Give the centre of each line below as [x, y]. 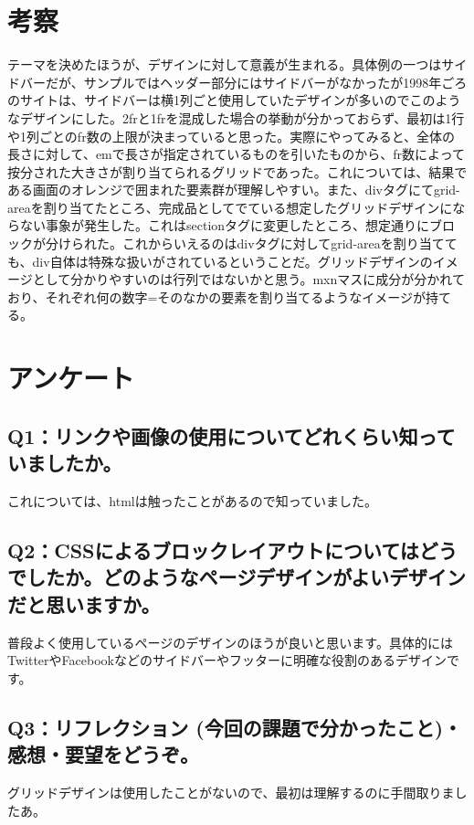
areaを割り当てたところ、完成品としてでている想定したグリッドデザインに [230, 207]
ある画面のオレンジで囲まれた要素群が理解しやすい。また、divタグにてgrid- [234, 190]
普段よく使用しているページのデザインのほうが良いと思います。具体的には [230, 642]
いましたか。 [65, 463]
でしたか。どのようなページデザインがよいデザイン [237, 577]
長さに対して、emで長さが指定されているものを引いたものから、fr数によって [236, 154]
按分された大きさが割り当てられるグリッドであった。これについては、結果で [237, 171]
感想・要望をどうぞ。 [103, 754]
